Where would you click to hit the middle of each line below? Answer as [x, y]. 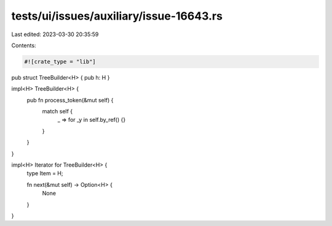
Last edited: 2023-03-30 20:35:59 [55, 34]
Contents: [24, 45]
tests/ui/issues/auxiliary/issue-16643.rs [117, 16]
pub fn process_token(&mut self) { [70, 100]
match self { [57, 111]
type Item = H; [45, 173]
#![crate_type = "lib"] [60, 62]
